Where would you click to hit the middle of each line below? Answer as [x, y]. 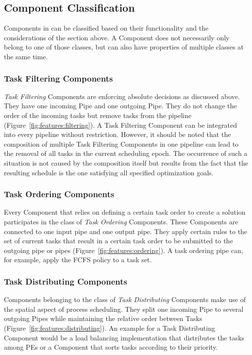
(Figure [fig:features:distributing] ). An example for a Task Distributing [109, 328]
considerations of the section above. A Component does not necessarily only [117, 37]
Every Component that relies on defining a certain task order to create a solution [125, 212]
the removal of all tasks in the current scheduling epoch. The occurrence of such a [126, 153]
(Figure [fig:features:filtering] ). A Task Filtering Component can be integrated [120, 125]
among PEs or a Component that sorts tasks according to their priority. [111, 347]
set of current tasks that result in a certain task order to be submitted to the [118, 241]
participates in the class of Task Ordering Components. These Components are [121, 221]
